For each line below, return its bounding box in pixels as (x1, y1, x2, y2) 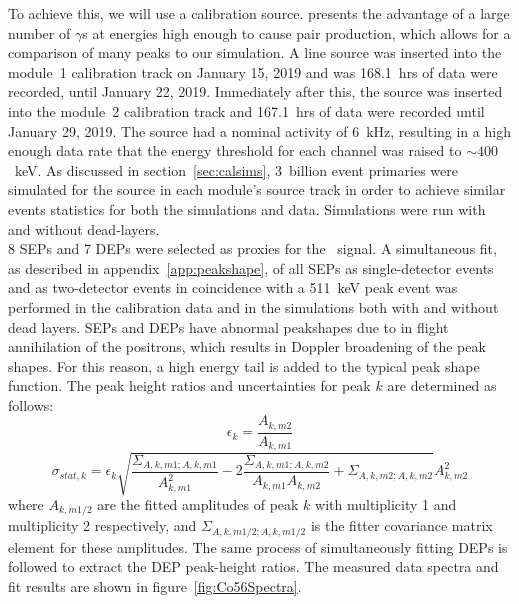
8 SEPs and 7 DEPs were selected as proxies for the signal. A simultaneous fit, (8, 238, 497, 259)
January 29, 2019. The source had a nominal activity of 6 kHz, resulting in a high (8, 120, 511, 141)
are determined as (387, 375, 497, 396)
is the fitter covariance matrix (310, 515, 493, 536)
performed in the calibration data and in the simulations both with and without (8, 296, 499, 317)
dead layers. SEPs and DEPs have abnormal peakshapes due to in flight (8, 316, 449, 337)
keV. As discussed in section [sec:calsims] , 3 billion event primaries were (14, 159, 458, 180)
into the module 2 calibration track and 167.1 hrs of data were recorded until (8, 100, 485, 121)
